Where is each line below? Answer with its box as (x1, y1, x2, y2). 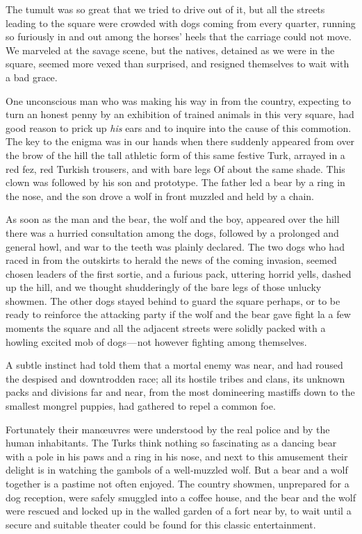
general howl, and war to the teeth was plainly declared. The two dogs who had (6, 239, 345, 253)
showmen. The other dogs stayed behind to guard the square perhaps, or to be (6, 293, 340, 308)
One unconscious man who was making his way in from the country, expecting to (6, 93, 351, 108)
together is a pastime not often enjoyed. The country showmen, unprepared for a (6, 476, 349, 490)
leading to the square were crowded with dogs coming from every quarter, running (6, 15, 356, 30)
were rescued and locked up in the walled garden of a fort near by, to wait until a (6, 503, 352, 518)
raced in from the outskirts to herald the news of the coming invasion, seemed (6, 253, 337, 267)
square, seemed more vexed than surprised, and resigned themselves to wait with (6, 56, 349, 71)
